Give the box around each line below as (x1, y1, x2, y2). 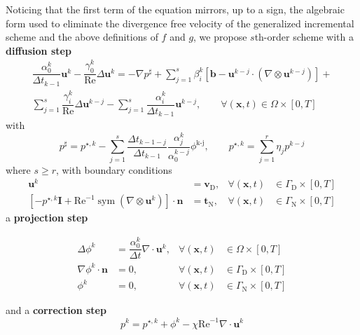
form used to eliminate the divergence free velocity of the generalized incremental (6, 15, 354, 30)
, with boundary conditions (56, 162, 172, 177)
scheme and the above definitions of (6, 29, 158, 44)
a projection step (6, 210, 88, 225)
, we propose (193, 29, 247, 44)
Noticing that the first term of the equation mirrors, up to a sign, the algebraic (6, 2, 345, 16)
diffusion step (6, 43, 71, 57)
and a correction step (6, 303, 106, 317)
